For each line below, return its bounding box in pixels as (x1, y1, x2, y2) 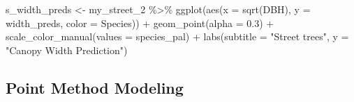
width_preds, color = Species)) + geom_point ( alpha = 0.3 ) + (6, 15, 274, 30)
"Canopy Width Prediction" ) (6, 42, 128, 57)
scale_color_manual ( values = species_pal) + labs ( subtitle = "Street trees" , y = (6, 29, 349, 44)
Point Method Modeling (6, 76, 184, 98)
